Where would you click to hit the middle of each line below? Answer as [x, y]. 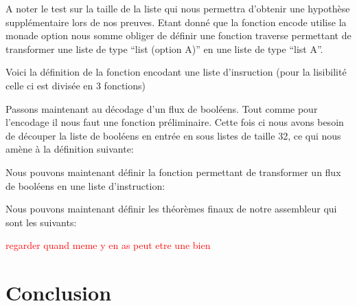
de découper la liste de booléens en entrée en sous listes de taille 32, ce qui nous [173, 135]
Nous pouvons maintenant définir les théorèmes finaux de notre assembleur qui [171, 209]
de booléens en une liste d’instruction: [85, 185]
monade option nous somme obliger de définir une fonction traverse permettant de [178, 35]
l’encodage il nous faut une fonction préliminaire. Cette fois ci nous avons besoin [175, 122]
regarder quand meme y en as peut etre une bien [108, 245]
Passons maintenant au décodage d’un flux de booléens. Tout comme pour [162, 108]
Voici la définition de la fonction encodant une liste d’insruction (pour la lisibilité [176, 72]
